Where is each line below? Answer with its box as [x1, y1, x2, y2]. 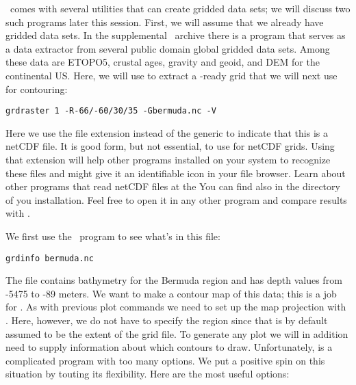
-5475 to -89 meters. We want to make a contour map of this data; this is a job [5, 286, 337, 300]
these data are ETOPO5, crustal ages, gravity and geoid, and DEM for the [5, 55, 320, 69]
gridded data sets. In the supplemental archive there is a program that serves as [5, 28, 346, 42]
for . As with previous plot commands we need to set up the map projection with [5, 300, 346, 314]
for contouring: [5, 81, 68, 96]
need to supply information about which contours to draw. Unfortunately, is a [5, 340, 333, 354]
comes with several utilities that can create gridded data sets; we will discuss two [10, 1, 351, 15]
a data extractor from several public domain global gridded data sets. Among [5, 41, 330, 55]
